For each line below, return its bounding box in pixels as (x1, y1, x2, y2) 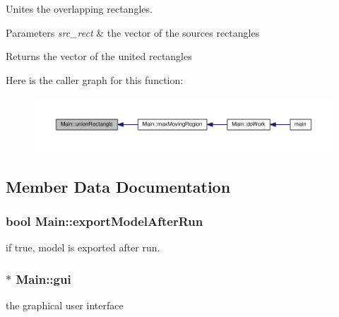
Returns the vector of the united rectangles (6, 49, 192, 64)
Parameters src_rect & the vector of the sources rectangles (6, 25, 260, 40)
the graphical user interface (6, 298, 124, 313)
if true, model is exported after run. (6, 240, 160, 255)
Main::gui (16, 270, 71, 287)
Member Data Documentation (6, 175, 231, 197)
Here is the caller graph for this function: (6, 72, 184, 87)
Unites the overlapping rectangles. (6, 1, 153, 16)
